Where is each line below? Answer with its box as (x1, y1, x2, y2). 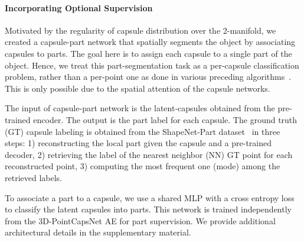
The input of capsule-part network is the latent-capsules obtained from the (5, 102, 275, 114)
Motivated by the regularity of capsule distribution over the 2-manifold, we (5, 24, 276, 36)
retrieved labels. (5, 171, 62, 183)
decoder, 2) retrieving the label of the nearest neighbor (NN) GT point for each (5, 148, 293, 160)
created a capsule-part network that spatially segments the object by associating (5, 36, 296, 48)
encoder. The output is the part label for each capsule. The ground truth (33, 113, 298, 125)
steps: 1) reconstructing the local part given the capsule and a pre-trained (5, 137, 272, 149)
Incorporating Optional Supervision (5, 1, 153, 14)
